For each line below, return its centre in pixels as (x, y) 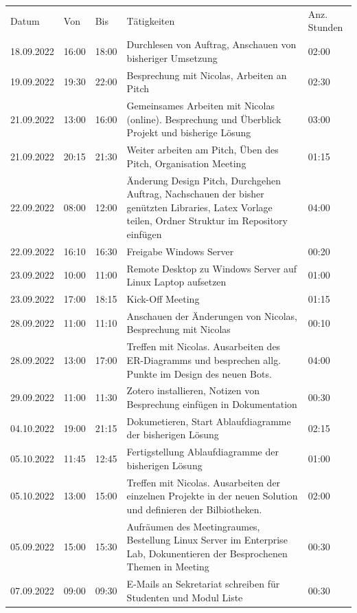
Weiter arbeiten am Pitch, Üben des (203, 150)
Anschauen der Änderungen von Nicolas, (212, 315)
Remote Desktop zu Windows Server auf (212, 268)
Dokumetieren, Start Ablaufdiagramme (209, 421)
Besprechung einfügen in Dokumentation (212, 404)
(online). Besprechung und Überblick (204, 119)
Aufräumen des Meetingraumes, (193, 526)
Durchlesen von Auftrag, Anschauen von (211, 44)
